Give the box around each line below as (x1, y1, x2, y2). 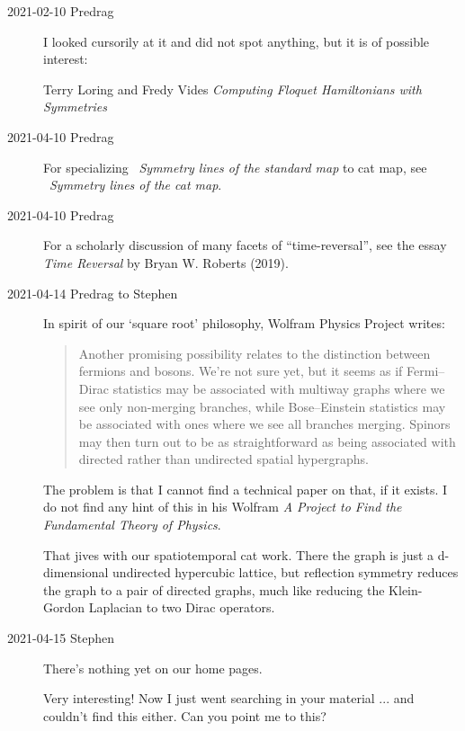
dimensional (43, 563, 109, 582)
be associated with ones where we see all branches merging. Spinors (78, 415, 451, 433)
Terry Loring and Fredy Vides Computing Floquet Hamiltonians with (43, 79, 422, 98)
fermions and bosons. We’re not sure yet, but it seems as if (78, 361, 403, 380)
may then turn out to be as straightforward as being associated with (78, 432, 456, 450)
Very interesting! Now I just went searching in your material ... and (43, 689, 415, 708)
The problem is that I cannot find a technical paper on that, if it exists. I (43, 479, 448, 498)
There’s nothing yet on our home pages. (43, 658, 263, 677)
